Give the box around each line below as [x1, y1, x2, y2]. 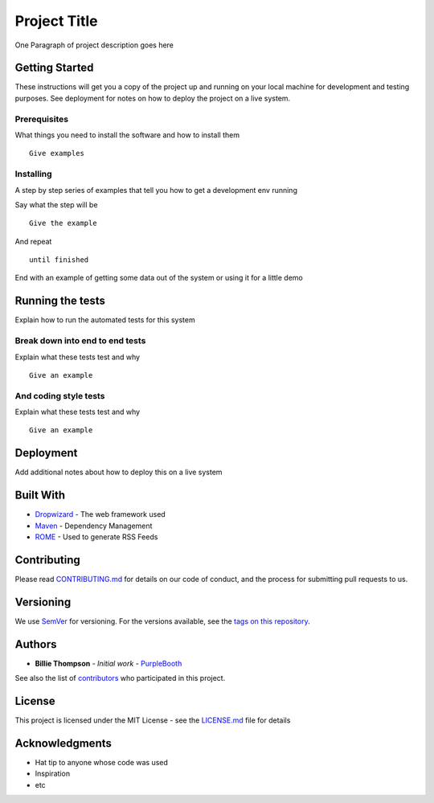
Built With [14, 489, 66, 502]
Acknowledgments [14, 736, 113, 750]
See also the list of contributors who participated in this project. [14, 674, 226, 683]
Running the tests [14, 294, 106, 308]
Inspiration [35, 768, 71, 779]
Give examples [29, 149, 84, 158]
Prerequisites [14, 113, 68, 125]
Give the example [29, 219, 97, 228]
